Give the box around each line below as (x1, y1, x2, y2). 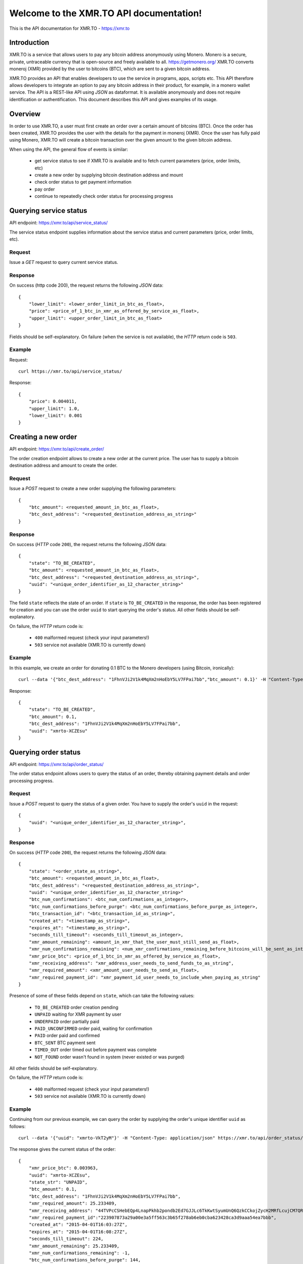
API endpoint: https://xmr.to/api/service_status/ (9, 220, 108, 226)
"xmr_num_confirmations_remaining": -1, (28, 1250, 131, 1256)
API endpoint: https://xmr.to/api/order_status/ (9, 761, 104, 767)
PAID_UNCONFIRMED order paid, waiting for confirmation (34, 1025, 153, 1031)
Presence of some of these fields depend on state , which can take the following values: (9, 992, 194, 999)
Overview (9, 109, 41, 118)
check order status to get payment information (34, 179, 132, 185)
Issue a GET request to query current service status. (9, 259, 119, 265)
